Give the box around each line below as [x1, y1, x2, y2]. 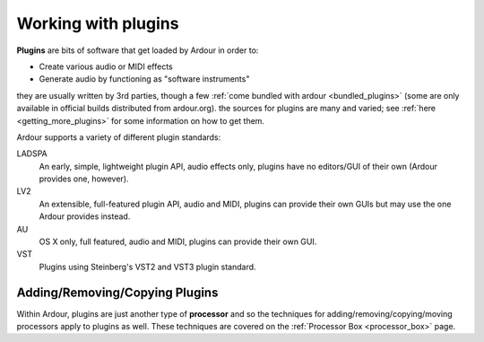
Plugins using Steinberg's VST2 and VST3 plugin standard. [39, 261, 256, 272]
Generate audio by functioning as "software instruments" [39, 74, 250, 84]
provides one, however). [39, 173, 129, 184]
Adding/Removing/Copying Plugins [16, 285, 219, 300]
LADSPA [16, 148, 48, 159]
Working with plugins [16, 13, 179, 33]
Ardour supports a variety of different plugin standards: [16, 131, 221, 143]
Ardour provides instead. [39, 211, 131, 222]
